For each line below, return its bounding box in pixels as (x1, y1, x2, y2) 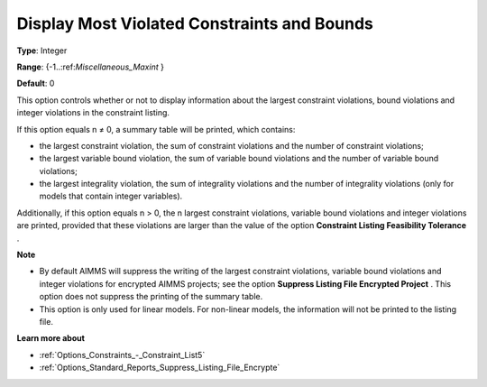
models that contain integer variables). (39, 190, 183, 202)
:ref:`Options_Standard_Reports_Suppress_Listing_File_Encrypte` (39, 362, 280, 373)
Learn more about (16, 333, 86, 344)
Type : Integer (16, 45, 68, 56)
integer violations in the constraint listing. (16, 107, 170, 118)
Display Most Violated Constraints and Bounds (16, 14, 374, 33)
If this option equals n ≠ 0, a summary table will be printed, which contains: (16, 124, 296, 134)
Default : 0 (16, 78, 55, 89)
